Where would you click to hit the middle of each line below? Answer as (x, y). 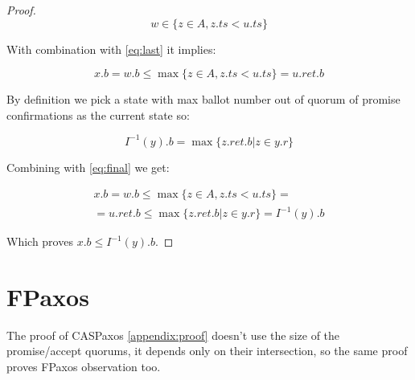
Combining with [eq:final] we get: (88, 167)
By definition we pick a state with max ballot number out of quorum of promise (203, 99)
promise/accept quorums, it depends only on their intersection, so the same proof (207, 351)
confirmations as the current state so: (98, 114)
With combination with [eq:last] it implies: (111, 49)
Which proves (40, 241)
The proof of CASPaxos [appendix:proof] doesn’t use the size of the (173, 335)
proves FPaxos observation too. (84, 366)
